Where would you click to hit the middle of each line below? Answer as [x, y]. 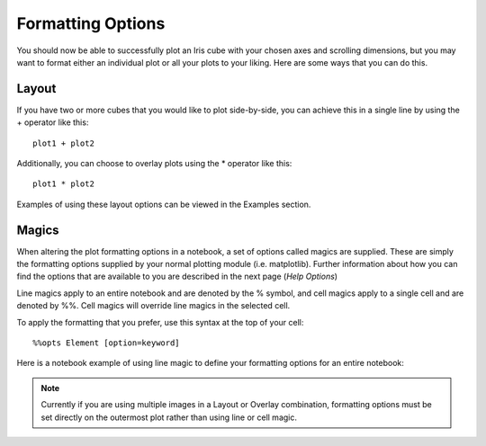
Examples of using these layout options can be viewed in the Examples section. [164, 204]
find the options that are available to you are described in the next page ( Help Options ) [177, 277]
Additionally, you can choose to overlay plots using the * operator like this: [154, 164]
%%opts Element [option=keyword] [106, 343]
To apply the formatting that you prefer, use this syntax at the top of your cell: [160, 322]
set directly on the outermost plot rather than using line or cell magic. [169, 417]
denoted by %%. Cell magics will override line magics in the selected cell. [153, 306]
